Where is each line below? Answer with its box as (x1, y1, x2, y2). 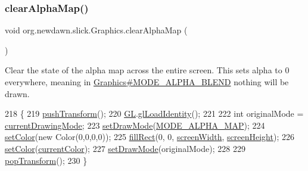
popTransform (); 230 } (5, 154, 88, 166)
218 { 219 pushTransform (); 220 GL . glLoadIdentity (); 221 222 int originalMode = (5, 107, 304, 120)
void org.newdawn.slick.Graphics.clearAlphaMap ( (5, 24, 188, 36)
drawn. (5, 87, 30, 100)
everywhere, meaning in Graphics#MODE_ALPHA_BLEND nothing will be (5, 76, 289, 88)
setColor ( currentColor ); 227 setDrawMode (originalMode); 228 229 (5, 142, 245, 154)
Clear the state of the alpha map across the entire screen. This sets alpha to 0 (5, 64, 290, 76)
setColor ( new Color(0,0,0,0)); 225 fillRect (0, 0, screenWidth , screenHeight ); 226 (5, 130, 294, 143)
